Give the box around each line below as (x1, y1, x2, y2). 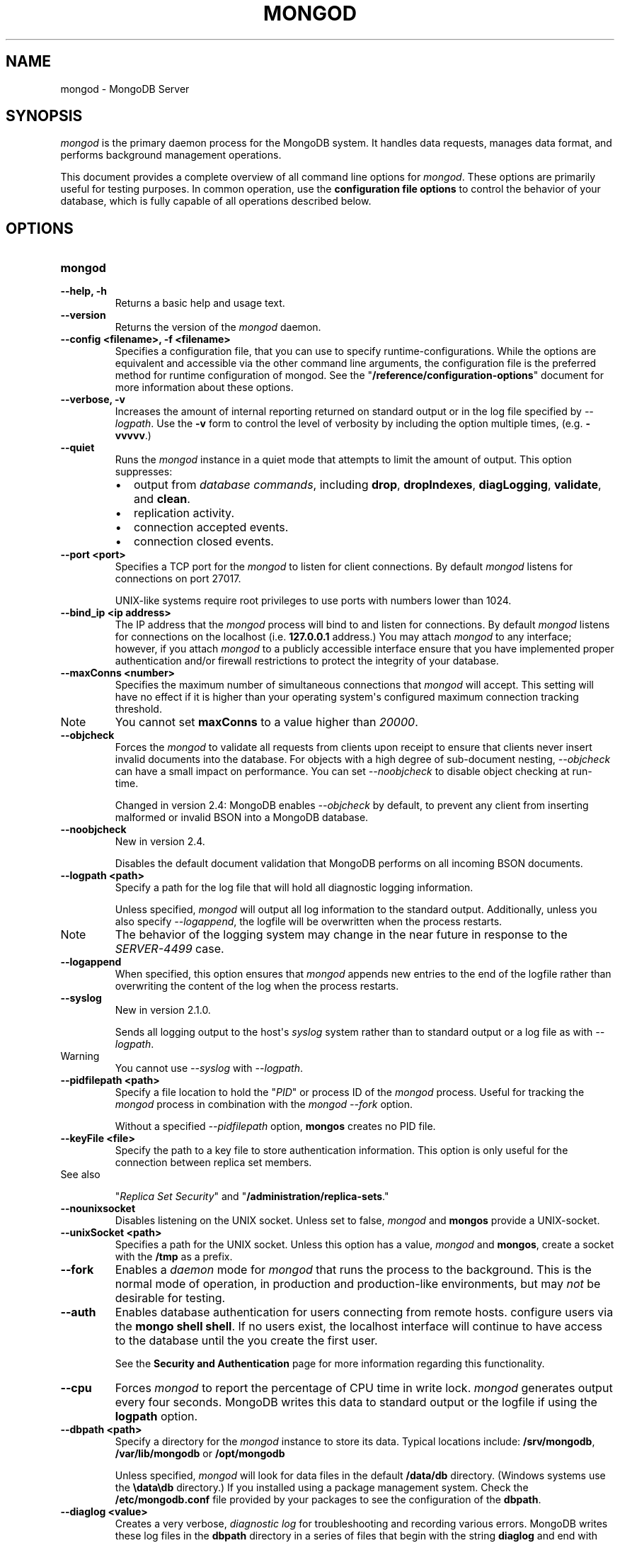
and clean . (133, 492, 190, 507)
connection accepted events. (133, 520, 289, 535)
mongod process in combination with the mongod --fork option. (115, 1098, 413, 1111)
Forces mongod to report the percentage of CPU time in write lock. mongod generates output (115, 1381, 613, 1396)
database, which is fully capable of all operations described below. (60, 195, 372, 208)
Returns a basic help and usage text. (115, 297, 285, 310)
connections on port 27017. (115, 572, 241, 585)
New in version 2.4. (115, 835, 205, 848)
